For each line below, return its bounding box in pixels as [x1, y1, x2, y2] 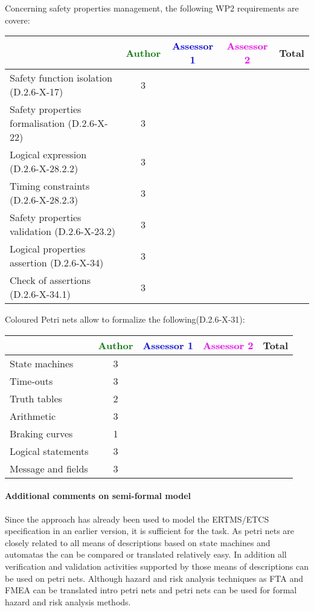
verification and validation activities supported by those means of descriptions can [5, 559, 309, 572]
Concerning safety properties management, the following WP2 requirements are [5, 2, 299, 14]
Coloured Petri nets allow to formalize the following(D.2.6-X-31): [5, 313, 245, 326]
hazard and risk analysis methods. [5, 595, 131, 608]
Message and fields [10, 461, 88, 475]
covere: [5, 13, 30, 26]
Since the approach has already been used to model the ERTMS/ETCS [5, 512, 269, 525]
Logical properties [10, 242, 86, 256]
